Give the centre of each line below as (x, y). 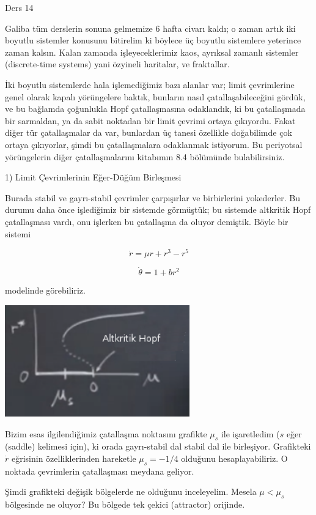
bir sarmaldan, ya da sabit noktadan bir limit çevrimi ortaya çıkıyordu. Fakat (150, 120)
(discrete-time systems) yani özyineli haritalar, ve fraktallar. (117, 64)
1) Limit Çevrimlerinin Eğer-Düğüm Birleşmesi (93, 177)
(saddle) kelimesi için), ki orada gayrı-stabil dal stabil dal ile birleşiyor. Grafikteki (158, 446)
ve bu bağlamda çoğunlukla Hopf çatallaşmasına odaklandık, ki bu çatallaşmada (155, 109)
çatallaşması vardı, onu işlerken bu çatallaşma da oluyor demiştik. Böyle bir (147, 221)
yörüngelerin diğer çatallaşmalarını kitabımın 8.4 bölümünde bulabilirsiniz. (145, 156)
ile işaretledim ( (250, 433)
